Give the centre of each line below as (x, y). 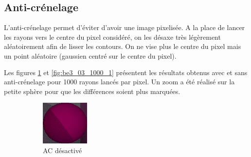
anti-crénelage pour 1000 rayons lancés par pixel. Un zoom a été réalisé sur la (119, 82)
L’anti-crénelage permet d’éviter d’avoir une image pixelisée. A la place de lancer (125, 27)
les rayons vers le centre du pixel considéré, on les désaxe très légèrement (112, 37)
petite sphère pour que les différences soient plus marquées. (92, 91)
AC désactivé (63, 150)
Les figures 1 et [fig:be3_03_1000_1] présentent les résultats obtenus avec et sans (126, 72)
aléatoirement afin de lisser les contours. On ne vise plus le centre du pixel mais (123, 46)
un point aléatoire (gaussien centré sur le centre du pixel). (90, 55)
